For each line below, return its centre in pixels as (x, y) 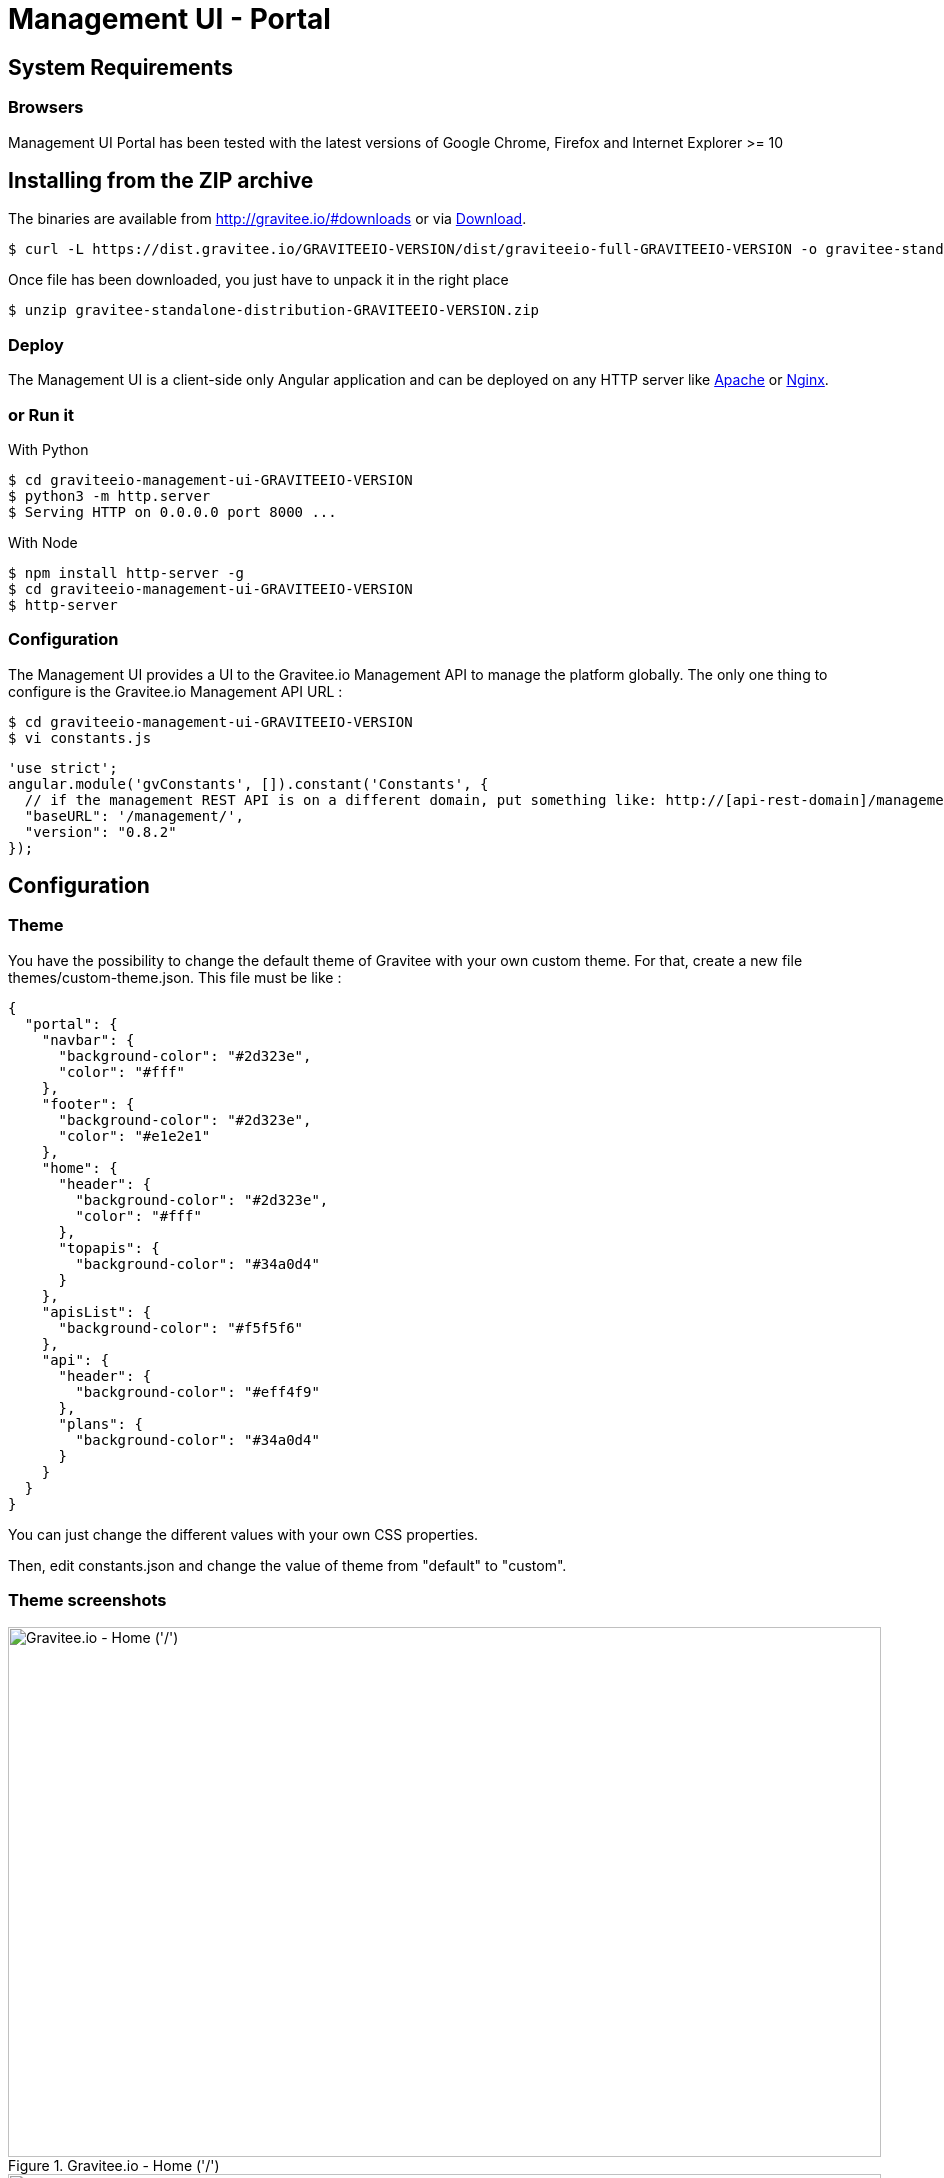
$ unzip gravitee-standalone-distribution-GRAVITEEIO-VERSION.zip (274, 310)
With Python (48, 449)
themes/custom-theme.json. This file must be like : (175, 977)
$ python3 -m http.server (109, 495)
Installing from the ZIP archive (161, 180)
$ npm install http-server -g (126, 572)
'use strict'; (63, 767)
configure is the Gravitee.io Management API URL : (175, 691)
